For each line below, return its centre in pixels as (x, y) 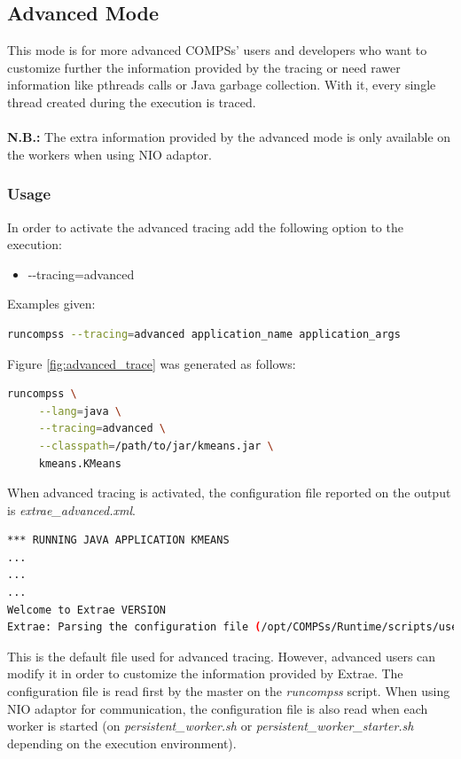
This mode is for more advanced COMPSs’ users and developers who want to (217, 50)
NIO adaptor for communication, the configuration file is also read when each (218, 708)
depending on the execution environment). (122, 743)
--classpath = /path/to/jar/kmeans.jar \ (156, 446)
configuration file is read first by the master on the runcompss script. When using (229, 691)
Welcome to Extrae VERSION (86, 610)
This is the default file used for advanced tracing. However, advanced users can (222, 656)
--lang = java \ (80, 411)
